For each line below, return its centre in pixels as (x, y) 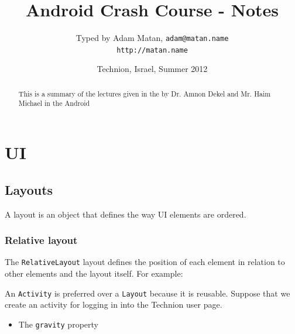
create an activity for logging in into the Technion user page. (114, 304)
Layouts (29, 189)
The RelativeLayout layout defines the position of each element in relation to (145, 262)
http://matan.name (152, 50)
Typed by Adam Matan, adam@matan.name (152, 38)
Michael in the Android (54, 103)
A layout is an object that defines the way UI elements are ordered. (126, 214)
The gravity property (58, 324)
